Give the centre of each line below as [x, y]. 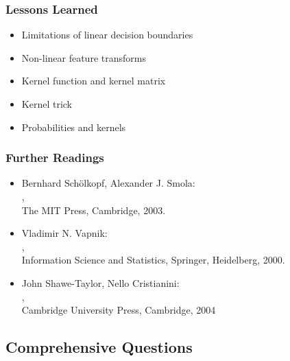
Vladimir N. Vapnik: [64, 233]
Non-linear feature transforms [84, 57]
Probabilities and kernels [74, 127]
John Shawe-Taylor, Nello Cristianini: [100, 282]
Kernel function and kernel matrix [94, 81]
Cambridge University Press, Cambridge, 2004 [119, 310]
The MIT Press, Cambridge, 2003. [94, 210]
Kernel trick [47, 104]
